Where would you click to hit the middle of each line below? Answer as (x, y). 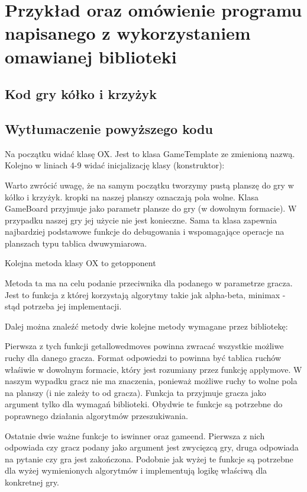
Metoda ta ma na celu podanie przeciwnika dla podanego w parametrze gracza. (149, 283)
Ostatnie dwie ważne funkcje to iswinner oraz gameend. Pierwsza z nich (135, 435)
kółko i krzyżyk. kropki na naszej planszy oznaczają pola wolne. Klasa (132, 197)
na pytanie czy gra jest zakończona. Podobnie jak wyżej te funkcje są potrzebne (149, 459)
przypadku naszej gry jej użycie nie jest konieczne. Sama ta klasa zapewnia (141, 220)
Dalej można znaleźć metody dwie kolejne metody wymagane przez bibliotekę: (146, 326)
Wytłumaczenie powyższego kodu (109, 128)
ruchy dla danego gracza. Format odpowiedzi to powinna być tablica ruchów (143, 358)
